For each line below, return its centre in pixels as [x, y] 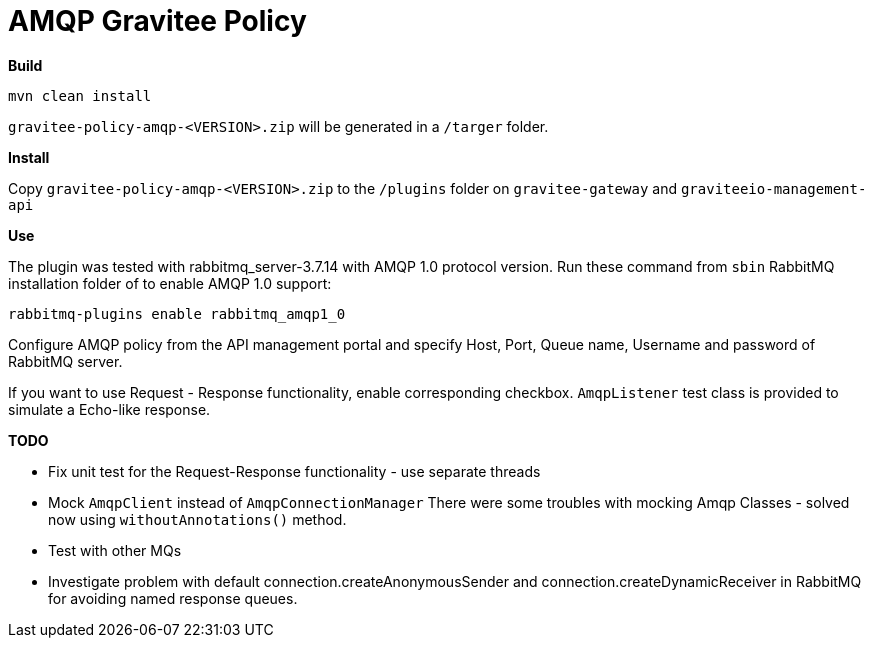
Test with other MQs [115, 550]
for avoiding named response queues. [173, 598]
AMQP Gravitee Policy [157, 21]
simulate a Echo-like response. [109, 409]
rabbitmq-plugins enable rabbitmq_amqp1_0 [177, 313]
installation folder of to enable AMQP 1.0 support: [170, 283]
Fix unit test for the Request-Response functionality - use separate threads [294, 471]
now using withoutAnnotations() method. [197, 519]
